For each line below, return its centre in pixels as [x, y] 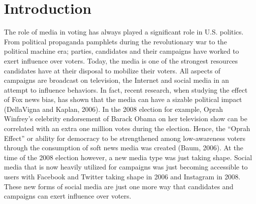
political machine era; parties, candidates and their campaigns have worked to [122, 51]
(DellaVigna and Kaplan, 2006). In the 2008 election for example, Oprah [113, 109]
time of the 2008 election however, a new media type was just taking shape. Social [128, 157]
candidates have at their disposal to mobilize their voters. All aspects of [112, 70]
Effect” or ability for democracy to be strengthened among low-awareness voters [125, 138]
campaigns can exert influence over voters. [68, 196]
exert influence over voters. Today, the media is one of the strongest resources [121, 60]
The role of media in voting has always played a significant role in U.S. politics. [124, 32]
